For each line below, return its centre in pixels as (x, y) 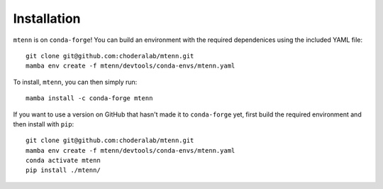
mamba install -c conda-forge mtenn (89, 98)
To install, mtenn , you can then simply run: (75, 82)
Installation (47, 18)
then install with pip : (44, 124)
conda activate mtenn (63, 161)
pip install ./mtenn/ (63, 170)
